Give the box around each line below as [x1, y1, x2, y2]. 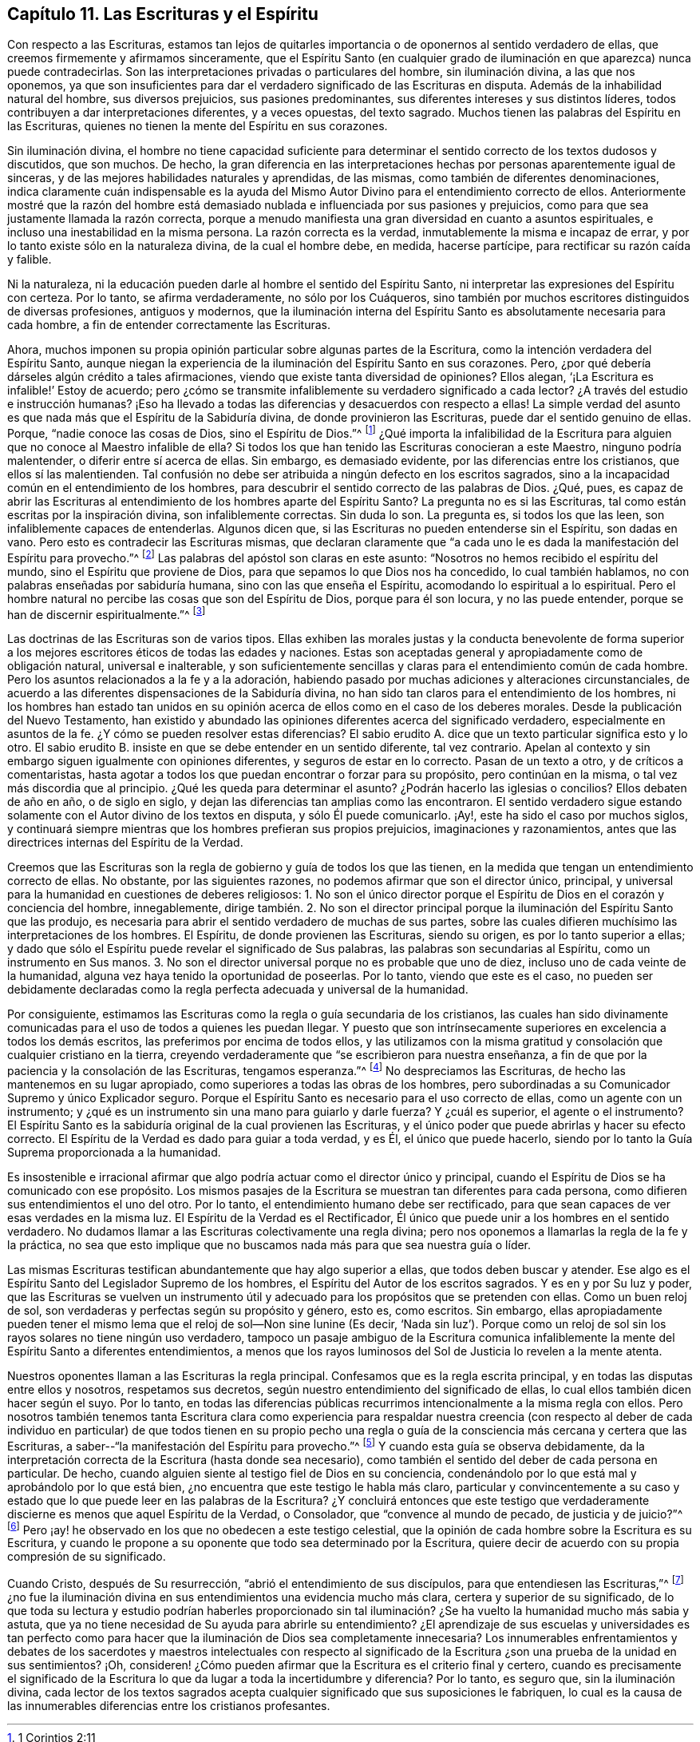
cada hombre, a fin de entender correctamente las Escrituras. [7, 318, 330, 332]
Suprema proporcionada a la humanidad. [7, 1145, 221, 1160]
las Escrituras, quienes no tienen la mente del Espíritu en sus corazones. [7, 119, 388, 133]
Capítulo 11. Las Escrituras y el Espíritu [7, 4, 318, 24]
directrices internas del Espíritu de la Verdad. [7, 835, 243, 850]
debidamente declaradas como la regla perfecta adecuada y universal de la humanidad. [7, 982, 469, 997]
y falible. [7, 252, 52, 267]
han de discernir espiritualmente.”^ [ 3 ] [7, 605, 206, 621]
